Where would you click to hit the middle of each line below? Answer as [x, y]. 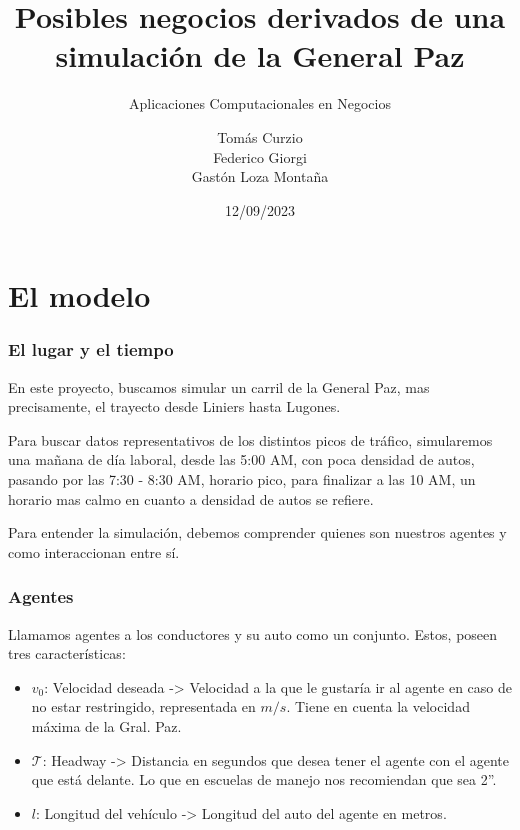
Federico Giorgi [260, 156]
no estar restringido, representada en [143, 706]
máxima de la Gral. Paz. [106, 726]
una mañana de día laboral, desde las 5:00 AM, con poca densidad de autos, [241, 459]
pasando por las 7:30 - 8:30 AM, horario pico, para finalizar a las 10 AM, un [242, 479]
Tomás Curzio [260, 136]
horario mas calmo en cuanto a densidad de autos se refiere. [191, 498]
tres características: [67, 653]
